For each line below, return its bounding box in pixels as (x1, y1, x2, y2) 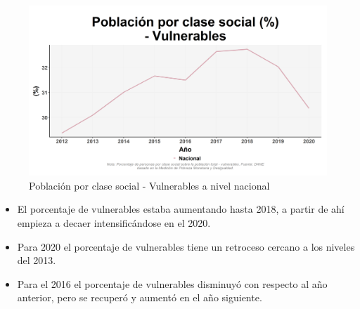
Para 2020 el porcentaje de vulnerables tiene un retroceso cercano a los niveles (17, 239, 355, 254)
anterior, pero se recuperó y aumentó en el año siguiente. (17, 290, 262, 305)
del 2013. (17, 253, 56, 268)
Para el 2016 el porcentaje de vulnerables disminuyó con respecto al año (17, 276, 328, 291)
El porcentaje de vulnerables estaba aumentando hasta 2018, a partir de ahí (17, 202, 345, 216)
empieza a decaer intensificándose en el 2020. (17, 216, 211, 230)
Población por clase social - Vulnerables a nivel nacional (29, 178, 270, 192)
